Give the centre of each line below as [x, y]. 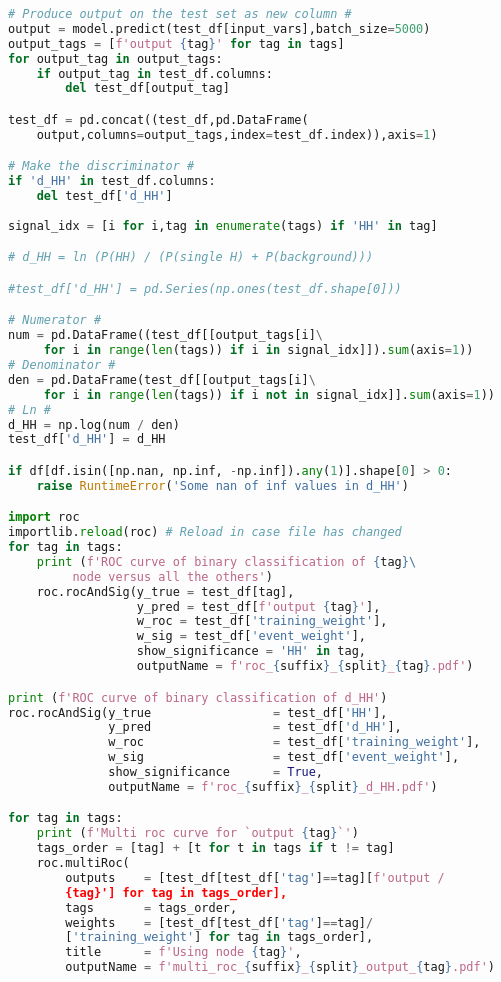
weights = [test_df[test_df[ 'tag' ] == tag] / [219, 922]
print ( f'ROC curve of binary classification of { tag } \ [226, 561]
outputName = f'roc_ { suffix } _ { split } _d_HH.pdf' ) [273, 786]
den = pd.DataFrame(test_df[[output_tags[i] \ [162, 379]
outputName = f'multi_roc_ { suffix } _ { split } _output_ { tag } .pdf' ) [280, 967]
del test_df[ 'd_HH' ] [104, 196]
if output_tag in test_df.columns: [154, 73]
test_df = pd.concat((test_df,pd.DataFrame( [158, 119]
